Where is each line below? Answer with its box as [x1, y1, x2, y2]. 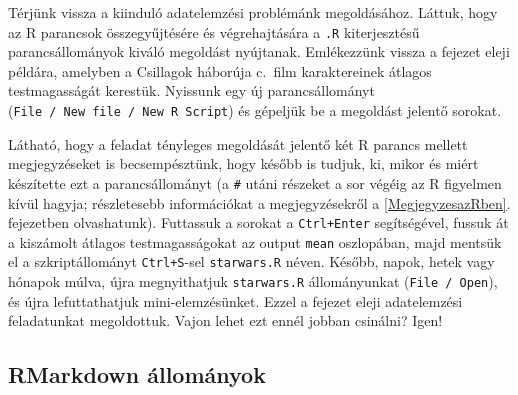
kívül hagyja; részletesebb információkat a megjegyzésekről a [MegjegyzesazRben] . [8, 192, 511, 213]
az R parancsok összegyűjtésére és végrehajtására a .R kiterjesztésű [8, 21, 420, 42]
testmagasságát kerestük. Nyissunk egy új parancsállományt [8, 80, 375, 101]
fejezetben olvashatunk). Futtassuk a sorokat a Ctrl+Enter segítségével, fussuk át [8, 212, 509, 233]
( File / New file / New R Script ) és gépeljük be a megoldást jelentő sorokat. [8, 100, 502, 121]
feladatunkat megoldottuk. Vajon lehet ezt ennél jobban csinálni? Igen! [8, 310, 443, 331]
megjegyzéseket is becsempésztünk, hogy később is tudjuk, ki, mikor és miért [8, 153, 479, 174]
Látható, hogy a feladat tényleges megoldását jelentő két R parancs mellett [8, 133, 468, 154]
